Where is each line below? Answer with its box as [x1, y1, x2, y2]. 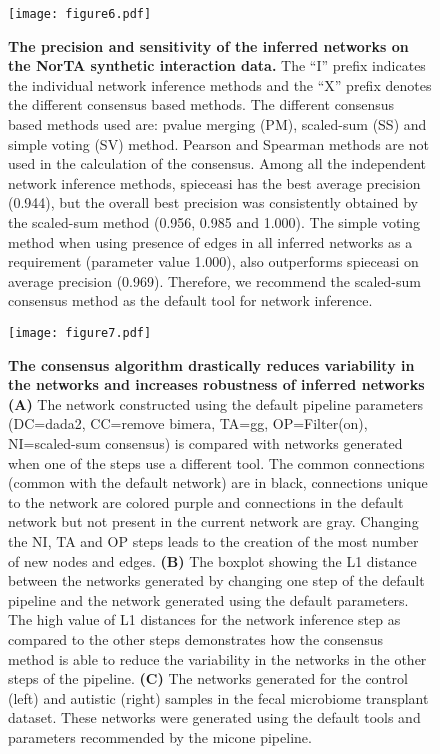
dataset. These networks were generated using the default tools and [8, 707, 421, 728]
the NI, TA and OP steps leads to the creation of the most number [8, 530, 419, 551]
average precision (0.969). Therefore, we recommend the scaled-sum [8, 270, 421, 291]
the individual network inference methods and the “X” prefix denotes [8, 74, 432, 95]
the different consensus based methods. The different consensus [8, 94, 395, 115]
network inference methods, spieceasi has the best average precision [8, 172, 421, 193]
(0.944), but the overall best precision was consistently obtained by [8, 192, 418, 213]
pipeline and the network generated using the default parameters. [8, 589, 409, 610]
